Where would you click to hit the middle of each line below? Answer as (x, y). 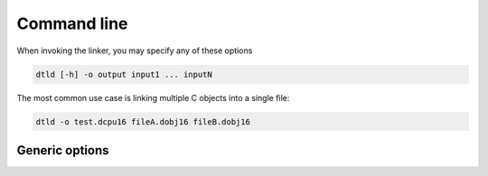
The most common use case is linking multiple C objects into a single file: (153, 97)
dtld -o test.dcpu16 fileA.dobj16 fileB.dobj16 (143, 121)
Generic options (63, 150)
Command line (72, 23)
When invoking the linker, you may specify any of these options (135, 51)
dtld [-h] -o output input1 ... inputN (124, 74)
